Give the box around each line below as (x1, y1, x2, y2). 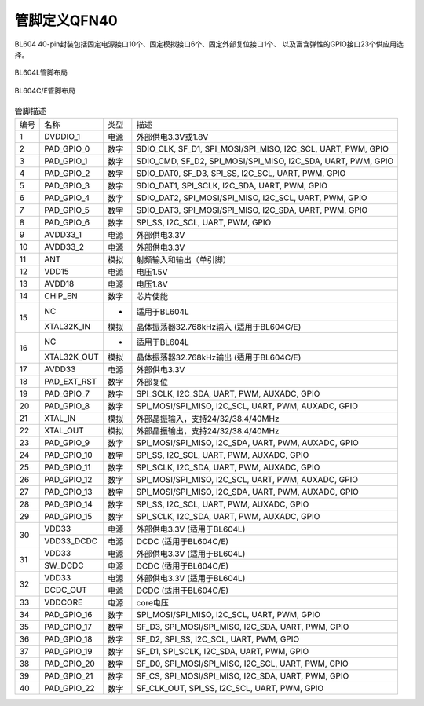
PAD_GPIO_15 (44, 511, 93, 522)
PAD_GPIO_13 (44, 487, 93, 498)
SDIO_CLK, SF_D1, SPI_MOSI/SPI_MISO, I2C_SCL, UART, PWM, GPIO (136, 144, 389, 155)
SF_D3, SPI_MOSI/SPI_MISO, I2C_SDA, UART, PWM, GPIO (136, 621, 349, 632)
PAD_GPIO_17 (44, 621, 93, 632)
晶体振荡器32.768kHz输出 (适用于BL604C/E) (136, 352, 302, 363)
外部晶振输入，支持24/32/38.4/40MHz (136, 413, 280, 424)
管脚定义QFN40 (14, 12, 118, 29)
